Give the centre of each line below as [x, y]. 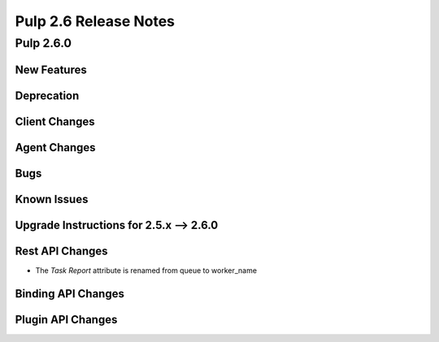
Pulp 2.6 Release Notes [95, 21]
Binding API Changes [70, 294]
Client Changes [55, 121]
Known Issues [52, 199]
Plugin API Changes [66, 320]
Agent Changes [56, 147]
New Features [51, 69]
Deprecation [47, 95]
